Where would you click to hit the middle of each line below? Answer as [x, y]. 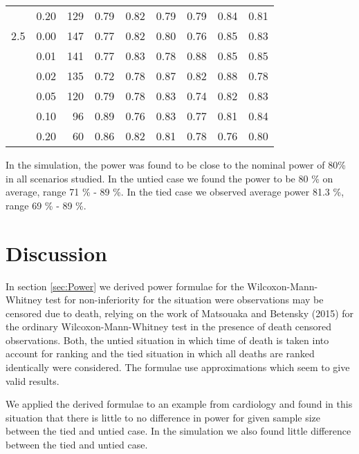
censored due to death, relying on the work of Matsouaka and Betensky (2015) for [180, 313]
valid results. [33, 380]
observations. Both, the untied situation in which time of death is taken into [167, 340]
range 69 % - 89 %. [46, 205]
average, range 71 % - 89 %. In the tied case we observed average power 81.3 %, [175, 192]
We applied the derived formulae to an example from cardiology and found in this [179, 404]
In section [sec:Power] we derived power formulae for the [125, 286]
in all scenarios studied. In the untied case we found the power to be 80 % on [169, 178]
